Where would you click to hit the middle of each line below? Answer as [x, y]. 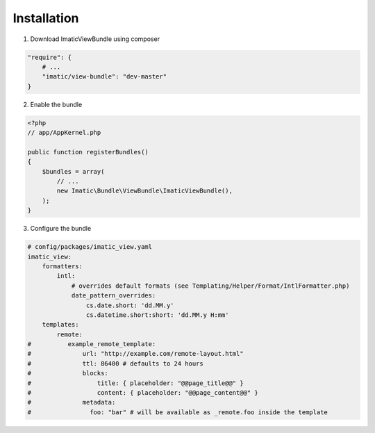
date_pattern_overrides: [114, 296]
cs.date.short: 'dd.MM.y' [130, 305]
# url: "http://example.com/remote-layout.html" [135, 354]
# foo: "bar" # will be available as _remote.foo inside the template [177, 412]
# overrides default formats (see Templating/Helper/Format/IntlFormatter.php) [210, 286]
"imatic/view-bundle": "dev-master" [104, 77]
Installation [46, 18]
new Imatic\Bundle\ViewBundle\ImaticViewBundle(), [144, 191]
